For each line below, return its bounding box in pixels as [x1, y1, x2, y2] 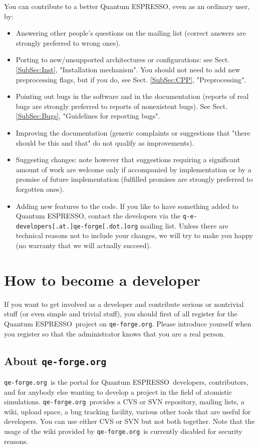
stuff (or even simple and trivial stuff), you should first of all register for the [4, 308, 237, 319]
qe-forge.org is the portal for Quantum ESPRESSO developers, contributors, [4, 376, 248, 387]
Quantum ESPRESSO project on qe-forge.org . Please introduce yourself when [4, 318, 251, 328]
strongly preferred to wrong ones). [16, 37, 121, 48]
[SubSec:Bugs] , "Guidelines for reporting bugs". [16, 110, 160, 121]
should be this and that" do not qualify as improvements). [16, 137, 194, 148]
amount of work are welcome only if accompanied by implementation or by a [16, 164, 251, 174]
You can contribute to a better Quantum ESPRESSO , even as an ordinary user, [4, 1, 250, 11]
